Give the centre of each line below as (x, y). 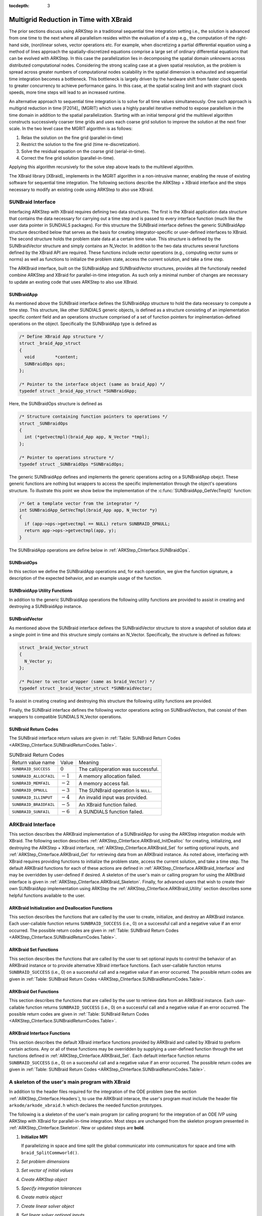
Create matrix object (42, 1197)
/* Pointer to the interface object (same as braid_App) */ (92, 384)
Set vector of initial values (47, 1170)
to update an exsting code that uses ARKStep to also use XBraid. (74, 282)
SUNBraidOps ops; (45, 364)
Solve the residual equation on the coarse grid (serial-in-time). (83, 151)
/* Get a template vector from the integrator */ (79, 503)
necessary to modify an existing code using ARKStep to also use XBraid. (81, 189)
